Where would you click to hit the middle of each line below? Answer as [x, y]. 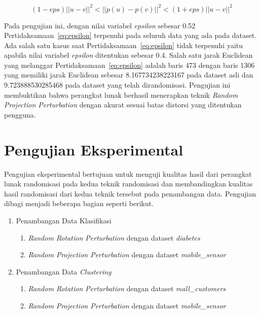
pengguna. [20, 114]
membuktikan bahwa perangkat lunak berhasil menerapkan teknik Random [121, 94]
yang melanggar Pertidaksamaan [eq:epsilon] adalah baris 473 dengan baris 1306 [129, 65]
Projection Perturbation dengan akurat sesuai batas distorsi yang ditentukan [123, 105]
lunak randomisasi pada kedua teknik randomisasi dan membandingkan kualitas [128, 184]
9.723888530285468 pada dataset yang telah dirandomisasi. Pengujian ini [117, 85]
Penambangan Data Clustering [64, 271]
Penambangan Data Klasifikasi [64, 220]
